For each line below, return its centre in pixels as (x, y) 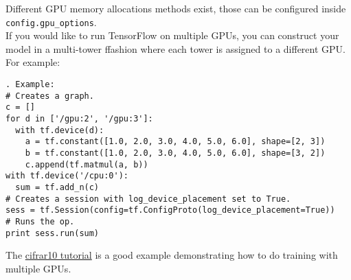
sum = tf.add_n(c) (57, 187)
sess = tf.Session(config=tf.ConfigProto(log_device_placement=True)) (170, 210)
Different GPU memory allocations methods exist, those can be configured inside (176, 8)
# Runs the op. (40, 221)
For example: (33, 62)
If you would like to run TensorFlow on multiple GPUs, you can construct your (172, 35)
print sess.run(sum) (53, 233)
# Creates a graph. (50, 96)
